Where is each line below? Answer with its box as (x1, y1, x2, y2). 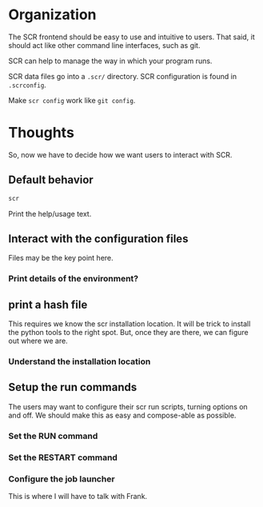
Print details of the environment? (8, 273, 138, 285)
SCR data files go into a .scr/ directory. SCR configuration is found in (8, 71, 237, 81)
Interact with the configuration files (8, 232, 189, 246)
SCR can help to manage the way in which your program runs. (8, 56, 213, 66)
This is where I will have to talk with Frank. (8, 491, 148, 501)
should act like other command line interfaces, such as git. (8, 40, 201, 50)
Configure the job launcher (8, 473, 115, 485)
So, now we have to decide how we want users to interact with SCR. (8, 150, 233, 159)
